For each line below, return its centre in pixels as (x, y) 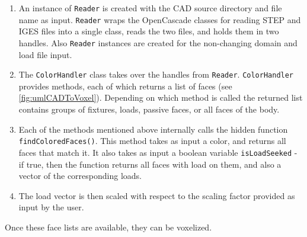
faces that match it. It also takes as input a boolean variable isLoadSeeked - (158, 152)
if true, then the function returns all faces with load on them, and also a (150, 164)
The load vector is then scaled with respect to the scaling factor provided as (157, 195)
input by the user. (51, 207)
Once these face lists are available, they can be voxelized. (108, 227)
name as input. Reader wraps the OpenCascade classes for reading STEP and (160, 19)
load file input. (45, 54)
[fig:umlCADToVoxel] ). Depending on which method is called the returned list (161, 97)
